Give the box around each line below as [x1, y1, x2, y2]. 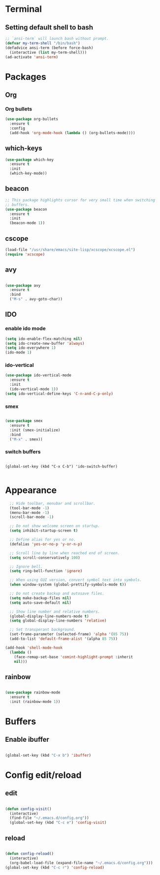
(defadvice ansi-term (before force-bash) [5, 45, 94, 50]
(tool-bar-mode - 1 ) [9, 506, 50, 510]
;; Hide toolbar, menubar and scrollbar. [9, 501, 96, 506]
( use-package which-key [5, 157, 54, 162]
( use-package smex [5, 418, 43, 424]
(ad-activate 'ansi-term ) [5, 54, 58, 60]
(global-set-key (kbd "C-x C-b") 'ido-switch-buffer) [5, 464, 118, 469]
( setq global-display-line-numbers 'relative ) [9, 618, 107, 623]
